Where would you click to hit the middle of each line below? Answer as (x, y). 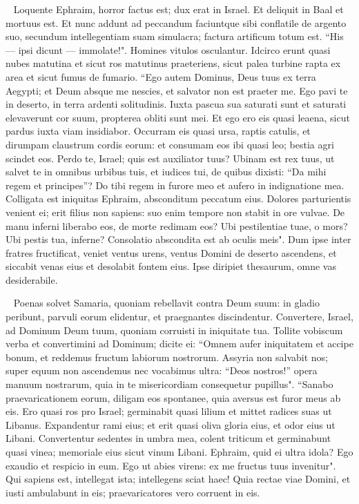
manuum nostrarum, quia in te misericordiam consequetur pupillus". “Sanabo (169, 384)
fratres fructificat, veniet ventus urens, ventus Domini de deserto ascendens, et (171, 252)
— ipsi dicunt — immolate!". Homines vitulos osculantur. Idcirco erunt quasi (168, 49)
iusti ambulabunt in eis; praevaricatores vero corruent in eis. (133, 492)
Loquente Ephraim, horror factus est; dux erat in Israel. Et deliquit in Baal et (178, 9)
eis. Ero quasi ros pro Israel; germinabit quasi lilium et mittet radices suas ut (169, 411)
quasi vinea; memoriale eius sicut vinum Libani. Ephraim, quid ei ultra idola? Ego (179, 452)
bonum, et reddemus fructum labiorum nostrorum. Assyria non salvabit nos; (167, 357)
